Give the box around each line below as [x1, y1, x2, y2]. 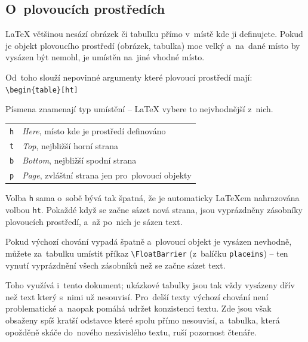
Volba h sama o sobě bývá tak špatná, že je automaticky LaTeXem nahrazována [5, 192, 300, 204]
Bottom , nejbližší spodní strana [22, 154, 137, 167]
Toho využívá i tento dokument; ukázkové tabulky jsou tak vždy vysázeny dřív [5, 279, 295, 291]
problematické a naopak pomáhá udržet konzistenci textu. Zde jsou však [5, 302, 272, 315]
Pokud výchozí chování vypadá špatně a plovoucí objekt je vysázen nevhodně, [5, 235, 292, 248]
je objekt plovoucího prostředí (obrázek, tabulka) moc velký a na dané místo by [5, 39, 300, 51]
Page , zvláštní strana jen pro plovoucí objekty [22, 169, 192, 181]
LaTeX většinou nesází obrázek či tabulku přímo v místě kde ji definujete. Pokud [5, 27, 303, 40]
